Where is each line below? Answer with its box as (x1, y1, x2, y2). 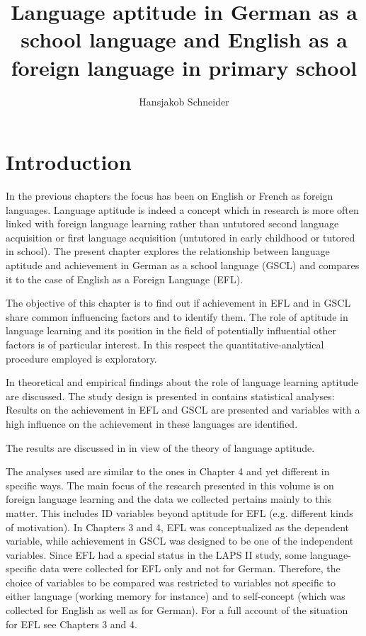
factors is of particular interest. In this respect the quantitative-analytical (6, 336, 324, 351)
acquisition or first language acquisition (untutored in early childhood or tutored (6, 229, 355, 244)
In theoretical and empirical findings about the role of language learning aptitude (6, 375, 358, 390)
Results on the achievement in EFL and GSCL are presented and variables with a (6, 402, 360, 417)
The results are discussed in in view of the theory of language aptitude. (6, 440, 315, 455)
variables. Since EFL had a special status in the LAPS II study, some (6, 547, 307, 562)
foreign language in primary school (11, 52, 358, 81)
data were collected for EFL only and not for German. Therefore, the (40, 561, 341, 576)
